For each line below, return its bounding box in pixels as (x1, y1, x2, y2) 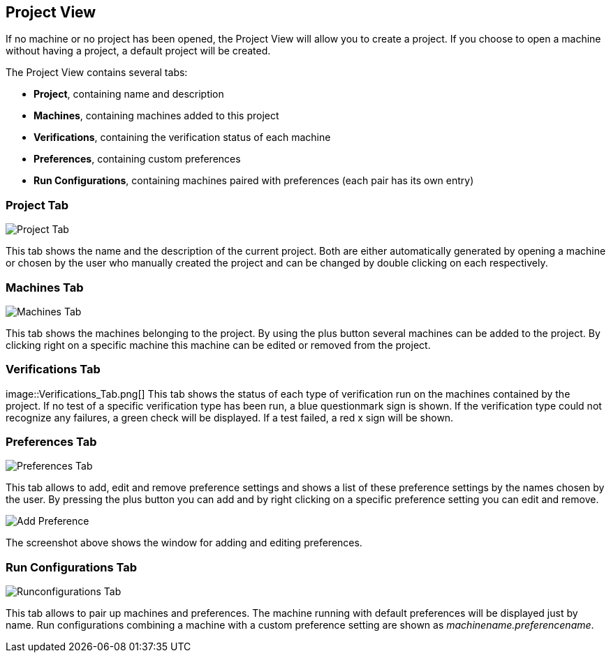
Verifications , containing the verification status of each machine (34, 131, 331, 144)
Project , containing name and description (34, 88, 224, 100)
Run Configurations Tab (6, 560, 138, 574)
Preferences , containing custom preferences (34, 153, 241, 165)
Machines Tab (6, 280, 84, 294)
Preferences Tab (6, 435, 97, 449)
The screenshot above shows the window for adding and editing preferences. (6, 537, 362, 549)
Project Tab (6, 197, 69, 212)
